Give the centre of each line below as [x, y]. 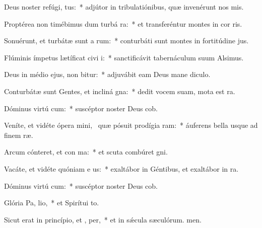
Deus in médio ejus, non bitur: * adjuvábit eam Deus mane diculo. [107, 74]
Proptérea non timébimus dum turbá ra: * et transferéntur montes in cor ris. [123, 23]
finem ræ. [19, 135]
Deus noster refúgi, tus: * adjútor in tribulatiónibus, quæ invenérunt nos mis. [124, 7]
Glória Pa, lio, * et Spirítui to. [52, 203]
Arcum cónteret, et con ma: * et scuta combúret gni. [86, 152]
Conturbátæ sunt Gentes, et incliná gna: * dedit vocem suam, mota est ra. [120, 91]
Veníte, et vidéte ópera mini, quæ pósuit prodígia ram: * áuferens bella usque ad [131, 125]
